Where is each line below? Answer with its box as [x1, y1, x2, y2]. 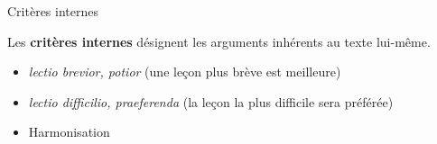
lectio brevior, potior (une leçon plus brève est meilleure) [28, 62, 341, 81]
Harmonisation [28, 122, 110, 141]
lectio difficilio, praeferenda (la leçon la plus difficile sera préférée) [28, 92, 394, 111]
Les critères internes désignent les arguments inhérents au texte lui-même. [7, 31, 431, 50]
